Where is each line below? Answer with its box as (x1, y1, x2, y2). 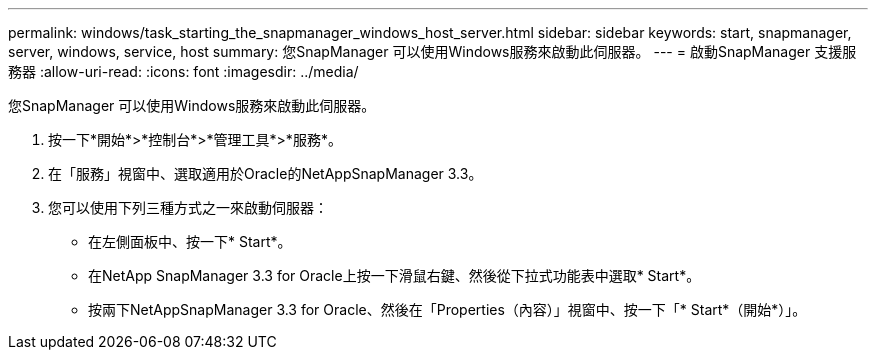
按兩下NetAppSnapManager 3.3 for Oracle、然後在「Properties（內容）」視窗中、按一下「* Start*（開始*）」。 (88, 301, 807, 318)
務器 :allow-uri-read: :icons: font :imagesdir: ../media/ (8, 63, 359, 80)
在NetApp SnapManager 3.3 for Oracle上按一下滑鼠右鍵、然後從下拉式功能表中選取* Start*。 (88, 267, 701, 284)
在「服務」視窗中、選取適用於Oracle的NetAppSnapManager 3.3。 (48, 165, 483, 182)
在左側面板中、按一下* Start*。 (88, 233, 292, 250)
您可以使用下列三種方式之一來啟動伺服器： (48, 199, 328, 216)
